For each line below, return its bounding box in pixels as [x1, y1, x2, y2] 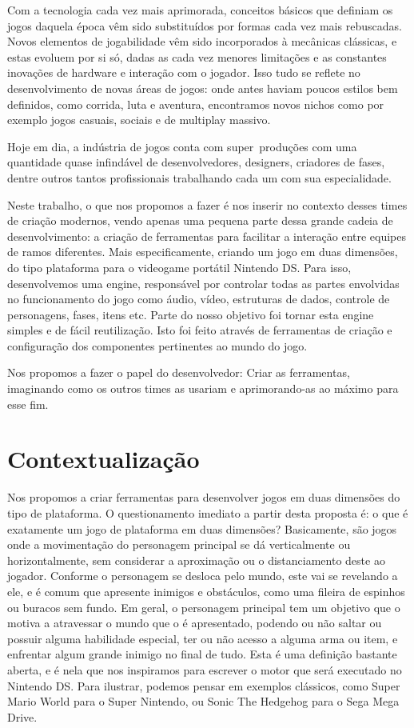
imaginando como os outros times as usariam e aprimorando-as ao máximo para [7, 380, 399, 397]
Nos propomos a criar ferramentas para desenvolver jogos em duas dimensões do [7, 489, 400, 506]
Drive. [7, 708, 38, 725]
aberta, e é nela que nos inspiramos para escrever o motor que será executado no [7, 661, 402, 678]
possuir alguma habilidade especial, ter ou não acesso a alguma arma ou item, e [7, 630, 398, 646]
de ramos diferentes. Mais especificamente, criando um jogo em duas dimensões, [7, 243, 398, 260]
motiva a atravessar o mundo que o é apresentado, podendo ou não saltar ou [7, 614, 382, 631]
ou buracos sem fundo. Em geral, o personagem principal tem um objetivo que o [7, 598, 400, 615]
